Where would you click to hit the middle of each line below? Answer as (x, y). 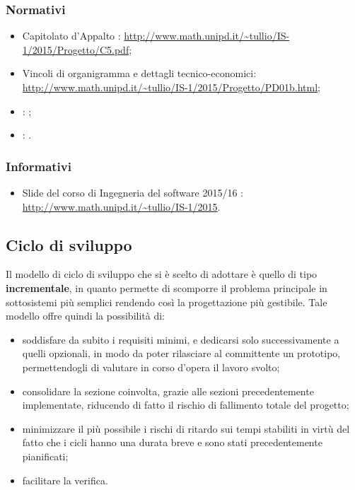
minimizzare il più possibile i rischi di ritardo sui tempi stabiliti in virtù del (186, 428)
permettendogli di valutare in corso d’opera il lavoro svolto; (151, 367)
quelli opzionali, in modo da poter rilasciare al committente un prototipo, (181, 353)
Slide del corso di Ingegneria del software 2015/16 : (133, 192)
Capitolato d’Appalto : (71, 36)
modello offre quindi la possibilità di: (86, 316)
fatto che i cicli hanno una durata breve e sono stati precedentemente (172, 442)
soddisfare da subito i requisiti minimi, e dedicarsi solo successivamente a (181, 339)
